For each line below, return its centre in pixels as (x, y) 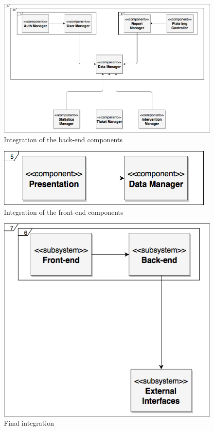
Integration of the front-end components (64, 212)
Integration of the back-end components (63, 139)
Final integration (29, 423)
